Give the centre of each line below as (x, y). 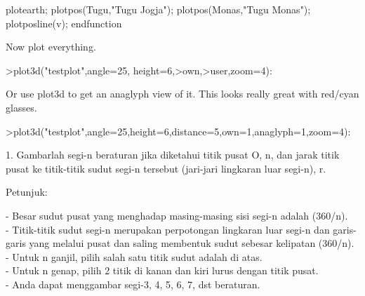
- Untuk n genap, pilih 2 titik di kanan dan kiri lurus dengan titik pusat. (162, 270)
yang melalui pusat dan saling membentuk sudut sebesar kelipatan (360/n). (192, 243)
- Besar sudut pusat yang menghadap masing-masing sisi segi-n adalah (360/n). (177, 215)
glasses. (21, 107)
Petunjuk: (27, 192)
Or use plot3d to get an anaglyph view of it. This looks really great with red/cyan (182, 94)
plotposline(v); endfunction (64, 23)
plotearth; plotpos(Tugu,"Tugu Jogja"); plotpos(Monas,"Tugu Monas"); (158, 9)
